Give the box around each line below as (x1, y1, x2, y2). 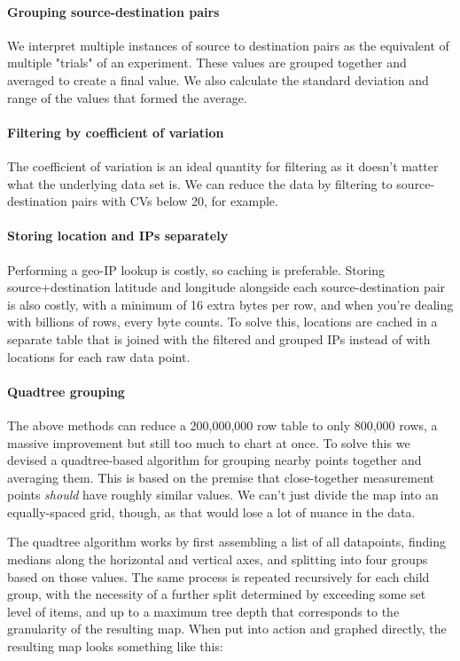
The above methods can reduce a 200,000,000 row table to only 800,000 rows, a (7, 415, 438, 434)
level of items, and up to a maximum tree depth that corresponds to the (7, 602, 400, 620)
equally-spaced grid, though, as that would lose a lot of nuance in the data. (7, 502, 416, 521)
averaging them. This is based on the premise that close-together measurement (7, 468, 434, 486)
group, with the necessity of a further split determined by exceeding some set (7, 585, 426, 603)
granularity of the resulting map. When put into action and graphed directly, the (7, 619, 447, 638)
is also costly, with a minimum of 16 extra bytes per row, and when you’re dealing (7, 295, 454, 313)
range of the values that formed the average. (7, 88, 247, 106)
